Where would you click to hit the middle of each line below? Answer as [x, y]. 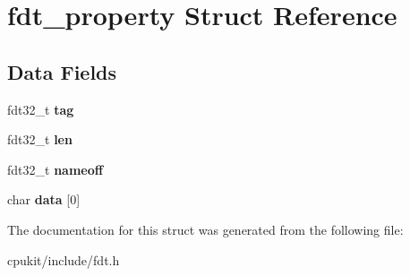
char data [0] [44, 199]
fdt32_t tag [41, 109]
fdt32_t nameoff [56, 169]
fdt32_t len [40, 139]
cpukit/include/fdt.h [64, 259]
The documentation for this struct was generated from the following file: [205, 229]
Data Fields [62, 71]
